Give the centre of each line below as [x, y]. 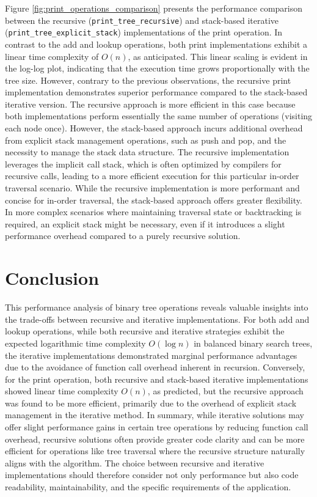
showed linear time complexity [62, 391]
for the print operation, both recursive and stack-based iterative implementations [157, 379]
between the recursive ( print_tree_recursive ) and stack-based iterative [142, 20]
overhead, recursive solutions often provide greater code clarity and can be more [155, 439]
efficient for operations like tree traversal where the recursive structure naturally [155, 451]
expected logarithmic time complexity [75, 343]
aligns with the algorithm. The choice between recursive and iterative [135, 462]
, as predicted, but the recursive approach [225, 391]
